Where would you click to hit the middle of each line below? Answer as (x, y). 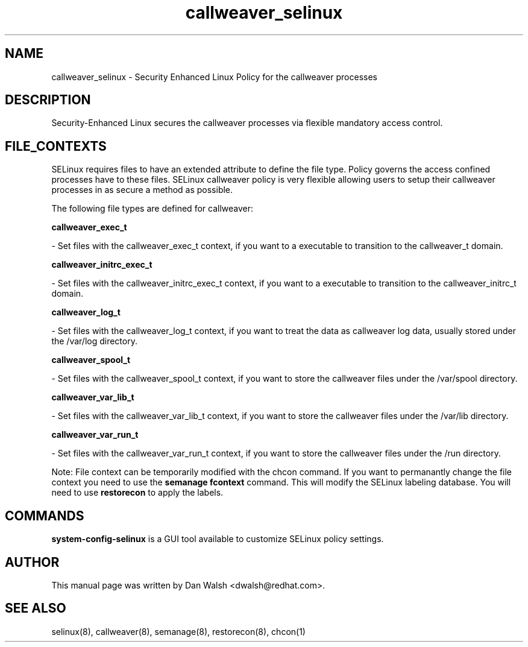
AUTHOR (32, 562)
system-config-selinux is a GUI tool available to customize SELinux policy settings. (218, 539)
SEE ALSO (36, 608)
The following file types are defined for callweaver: (152, 209)
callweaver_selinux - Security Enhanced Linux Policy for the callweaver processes (214, 77)
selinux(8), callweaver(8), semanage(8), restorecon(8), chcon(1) (178, 631)
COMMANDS (45, 516)
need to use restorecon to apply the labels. (137, 493)
